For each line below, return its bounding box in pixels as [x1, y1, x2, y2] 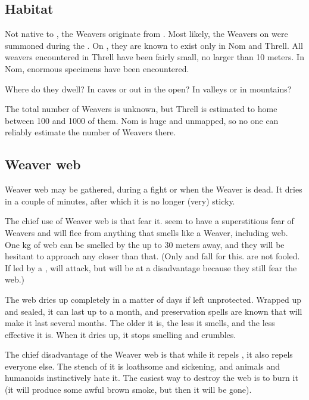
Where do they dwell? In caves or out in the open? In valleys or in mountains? [5, 82, 292, 95]
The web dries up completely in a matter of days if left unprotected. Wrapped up [5, 293, 302, 305]
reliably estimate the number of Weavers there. [5, 126, 176, 138]
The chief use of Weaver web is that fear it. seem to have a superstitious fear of [5, 215, 294, 227]
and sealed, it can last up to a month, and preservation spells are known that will [5, 305, 302, 317]
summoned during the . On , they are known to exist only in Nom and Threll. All [5, 39, 303, 51]
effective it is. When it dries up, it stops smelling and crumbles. [5, 328, 236, 340]
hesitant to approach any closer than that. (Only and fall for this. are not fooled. [5, 250, 300, 262]
